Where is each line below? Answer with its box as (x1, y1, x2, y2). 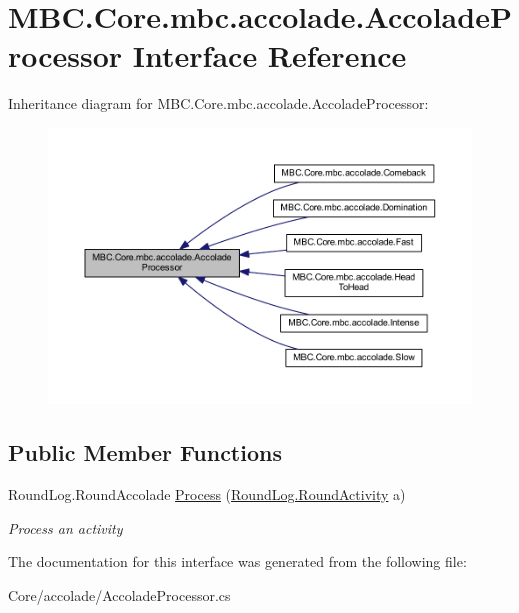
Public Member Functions (8, 437, 282, 468)
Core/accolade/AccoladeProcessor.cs (8, 584, 231, 605)
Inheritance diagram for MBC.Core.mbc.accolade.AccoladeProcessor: (8, 93, 429, 114)
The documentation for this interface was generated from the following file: (8, 551, 467, 572)
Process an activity (8, 517, 123, 538)
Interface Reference (132, 35, 407, 76)
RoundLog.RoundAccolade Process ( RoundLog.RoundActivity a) (8, 483, 406, 504)
